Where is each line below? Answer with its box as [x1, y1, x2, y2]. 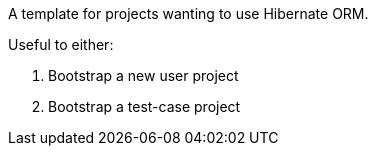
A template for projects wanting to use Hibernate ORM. [8, 5, 369, 22]
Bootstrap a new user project [48, 67, 239, 84]
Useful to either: [8, 36, 114, 53]
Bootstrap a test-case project [48, 98, 241, 115]
